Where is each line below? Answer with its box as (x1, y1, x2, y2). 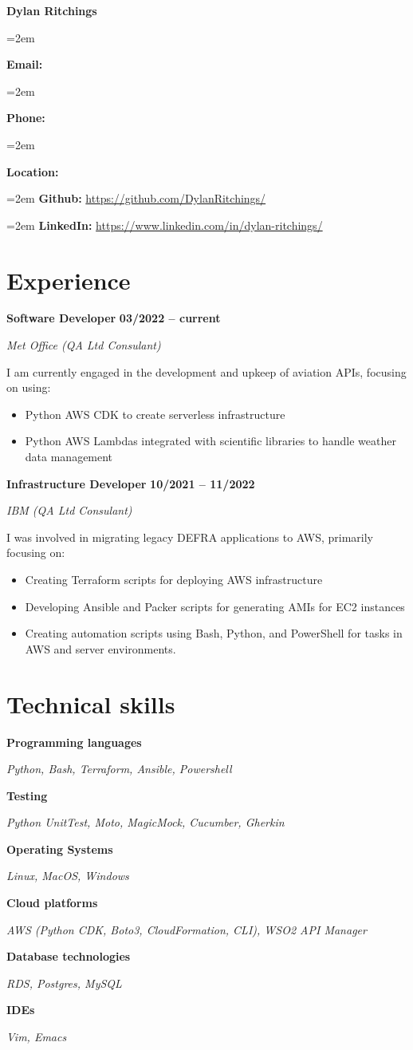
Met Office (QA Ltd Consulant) (6, 337, 161, 353)
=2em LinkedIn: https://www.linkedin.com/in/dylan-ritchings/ (6, 216, 323, 233)
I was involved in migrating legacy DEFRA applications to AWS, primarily (6, 528, 373, 545)
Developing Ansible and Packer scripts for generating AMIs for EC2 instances (25, 598, 405, 614)
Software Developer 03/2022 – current (6, 310, 221, 326)
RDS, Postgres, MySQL (6, 974, 122, 991)
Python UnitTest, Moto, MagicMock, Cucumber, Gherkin (6, 814, 285, 831)
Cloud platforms (6, 894, 98, 911)
